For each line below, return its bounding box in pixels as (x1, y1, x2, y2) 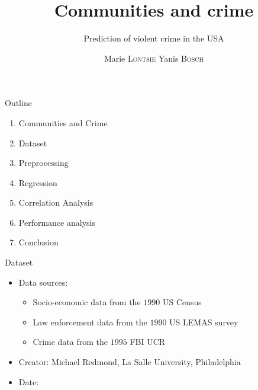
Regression (18, 176, 57, 188)
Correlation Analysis (18, 196, 93, 209)
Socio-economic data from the (33, 296, 141, 308)
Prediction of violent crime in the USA (83, 32, 224, 44)
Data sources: (18, 276, 68, 288)
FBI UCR (130, 335, 166, 348)
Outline (5, 97, 32, 109)
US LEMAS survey (169, 315, 238, 328)
